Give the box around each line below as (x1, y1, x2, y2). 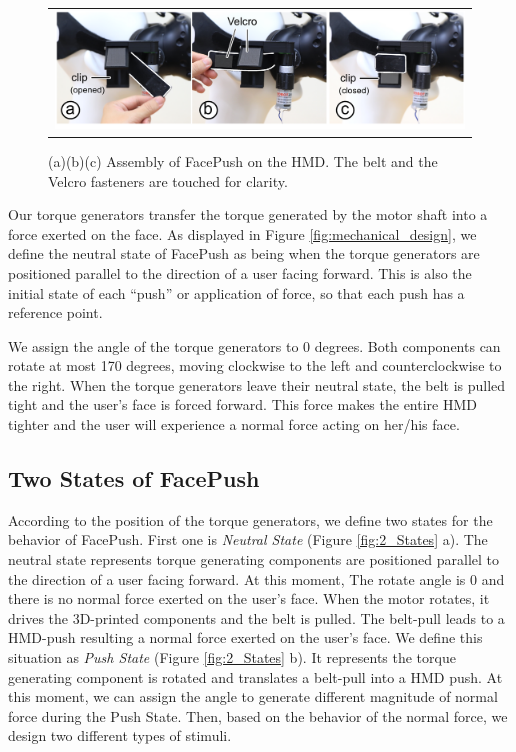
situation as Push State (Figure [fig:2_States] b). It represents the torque (8, 647, 456, 668)
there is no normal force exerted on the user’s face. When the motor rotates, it (8, 588, 490, 609)
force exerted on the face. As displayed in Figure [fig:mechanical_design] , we (8, 223, 477, 244)
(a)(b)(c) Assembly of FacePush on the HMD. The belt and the (48, 150, 438, 171)
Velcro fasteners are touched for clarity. (48, 170, 288, 191)
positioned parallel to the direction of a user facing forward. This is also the (8, 262, 472, 283)
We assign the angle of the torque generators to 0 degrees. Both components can (8, 335, 501, 356)
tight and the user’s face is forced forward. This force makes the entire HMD (8, 394, 477, 415)
